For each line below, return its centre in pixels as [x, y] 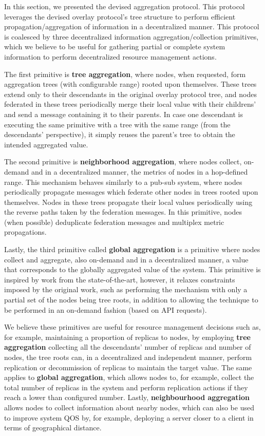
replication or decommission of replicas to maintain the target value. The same [128, 367]
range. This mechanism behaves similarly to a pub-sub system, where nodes [123, 182]
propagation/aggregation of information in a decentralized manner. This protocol [132, 26]
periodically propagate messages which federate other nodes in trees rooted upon [131, 192]
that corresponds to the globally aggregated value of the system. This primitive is [132, 269]
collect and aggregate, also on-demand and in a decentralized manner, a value [126, 259]
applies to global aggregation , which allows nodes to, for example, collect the [129, 377]
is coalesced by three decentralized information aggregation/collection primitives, [131, 36]
